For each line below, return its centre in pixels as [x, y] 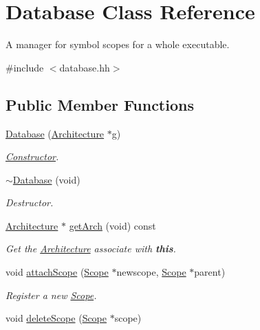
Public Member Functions [100, 104]
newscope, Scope [151, 272]
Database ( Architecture [55, 133]
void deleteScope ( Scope [56, 318]
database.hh [85, 67]
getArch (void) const [112, 225]
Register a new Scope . [51, 295]
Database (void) [46, 179]
